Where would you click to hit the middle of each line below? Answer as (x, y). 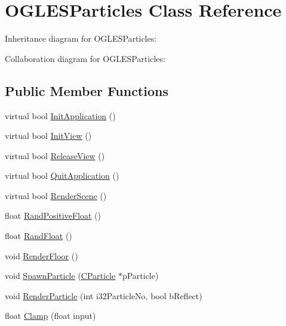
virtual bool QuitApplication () (62, 176)
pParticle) (140, 276)
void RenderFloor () (41, 255)
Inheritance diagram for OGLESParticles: (81, 38)
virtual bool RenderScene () (56, 195)
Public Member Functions (87, 90)
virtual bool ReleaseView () (55, 155)
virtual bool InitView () (48, 136)
